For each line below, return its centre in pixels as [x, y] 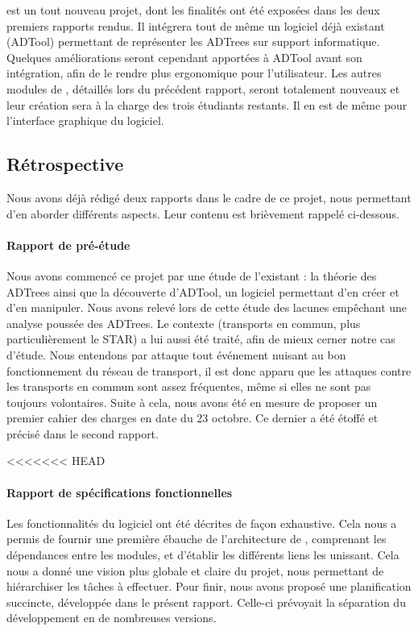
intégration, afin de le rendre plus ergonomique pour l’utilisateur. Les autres [194, 73]
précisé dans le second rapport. [83, 433]
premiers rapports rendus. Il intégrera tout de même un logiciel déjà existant [196, 25]
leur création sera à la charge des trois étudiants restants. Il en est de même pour [207, 104]
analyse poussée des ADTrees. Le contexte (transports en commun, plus [184, 323]
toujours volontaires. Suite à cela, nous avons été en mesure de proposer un [192, 402]
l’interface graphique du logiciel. [85, 120]
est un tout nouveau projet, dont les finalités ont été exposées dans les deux [193, 10]
